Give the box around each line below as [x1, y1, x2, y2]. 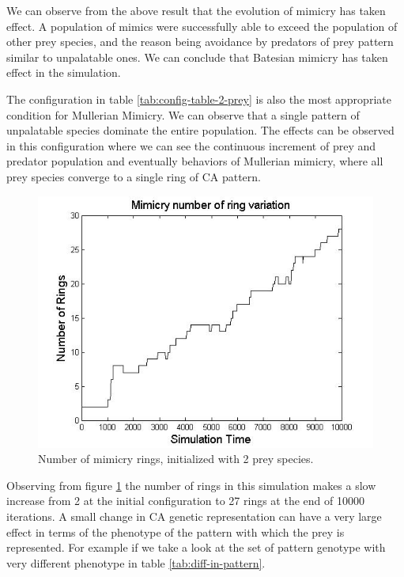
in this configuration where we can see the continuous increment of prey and [6, 137, 376, 154]
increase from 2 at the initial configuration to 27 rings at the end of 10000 [6, 492, 364, 509]
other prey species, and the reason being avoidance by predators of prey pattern [6, 33, 394, 50]
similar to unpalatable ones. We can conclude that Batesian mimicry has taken [6, 48, 388, 65]
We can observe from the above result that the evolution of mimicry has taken [6, 2, 386, 18]
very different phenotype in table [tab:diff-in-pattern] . [6, 554, 266, 571]
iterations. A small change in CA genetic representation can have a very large [6, 507, 382, 524]
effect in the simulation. [6, 64, 121, 81]
